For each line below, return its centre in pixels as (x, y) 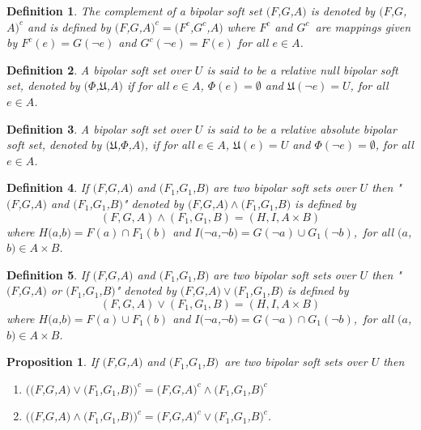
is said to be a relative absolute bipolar (302, 128)
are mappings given (363, 26)
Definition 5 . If (48, 274)
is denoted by (343, 11)
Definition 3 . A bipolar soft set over (99, 128)
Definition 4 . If (48, 187)
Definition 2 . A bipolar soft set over (99, 69)
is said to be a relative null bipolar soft (302, 69)
